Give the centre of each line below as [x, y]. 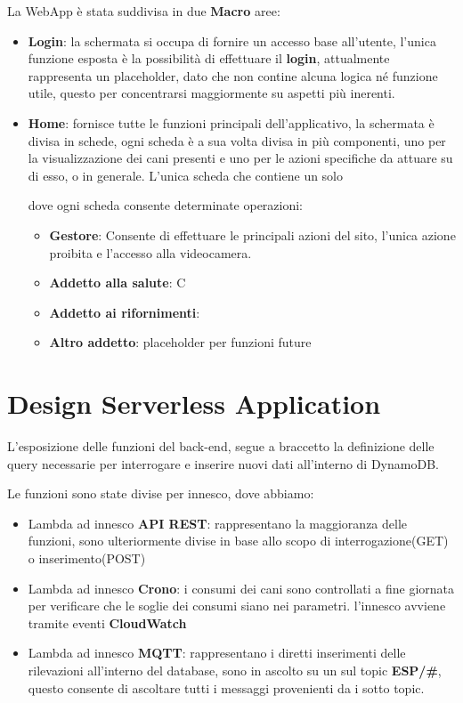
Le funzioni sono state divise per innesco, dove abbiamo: [161, 493]
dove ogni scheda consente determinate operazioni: [166, 205]
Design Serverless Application [194, 404]
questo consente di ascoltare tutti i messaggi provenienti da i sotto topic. [226, 687]
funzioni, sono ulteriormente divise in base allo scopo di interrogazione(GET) [238, 541]
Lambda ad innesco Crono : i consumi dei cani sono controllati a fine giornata [241, 588]
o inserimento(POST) [87, 558]
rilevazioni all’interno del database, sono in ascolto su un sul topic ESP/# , [235, 670]
